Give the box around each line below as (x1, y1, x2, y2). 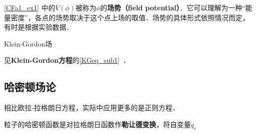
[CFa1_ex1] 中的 (4, 2, 55, 12)
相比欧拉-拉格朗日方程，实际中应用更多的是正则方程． (4, 102, 179, 113)
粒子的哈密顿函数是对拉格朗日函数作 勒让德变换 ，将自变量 (4, 119, 191, 129)
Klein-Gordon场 (4, 38, 52, 48)
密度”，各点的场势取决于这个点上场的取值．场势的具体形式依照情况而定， (10, 12, 250, 22)
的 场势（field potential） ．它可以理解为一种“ (100, 2, 246, 12)
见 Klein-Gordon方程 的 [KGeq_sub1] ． (4, 55, 130, 65)
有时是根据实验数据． (4, 22, 73, 32)
